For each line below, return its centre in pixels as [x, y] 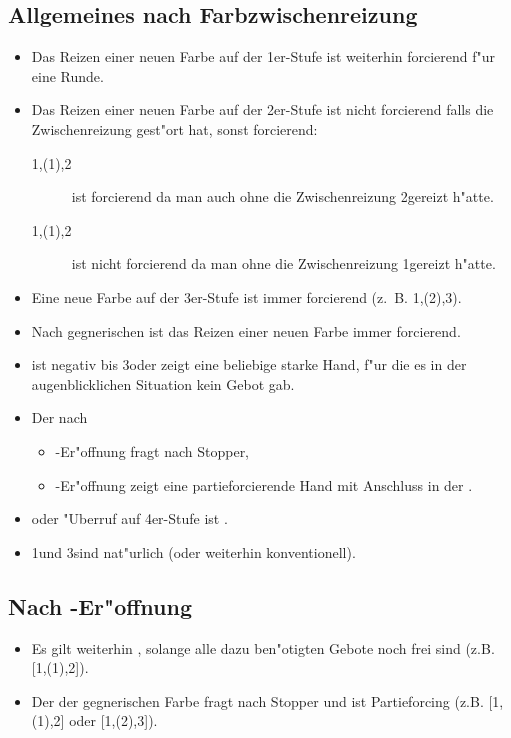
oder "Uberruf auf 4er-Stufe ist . [129, 518]
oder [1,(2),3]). [113, 720]
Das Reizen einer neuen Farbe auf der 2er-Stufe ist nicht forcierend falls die [262, 109]
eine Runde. [67, 75]
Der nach [59, 417]
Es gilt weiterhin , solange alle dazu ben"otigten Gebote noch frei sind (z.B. [263, 647]
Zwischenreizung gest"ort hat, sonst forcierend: [174, 128]
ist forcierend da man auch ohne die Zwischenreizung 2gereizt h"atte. [282, 196]
